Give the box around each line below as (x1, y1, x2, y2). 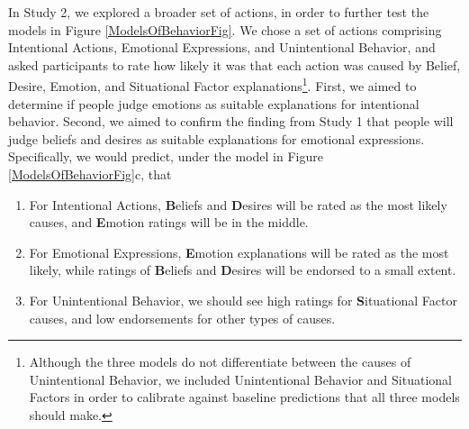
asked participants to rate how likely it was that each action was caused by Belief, (8, 55, 461, 74)
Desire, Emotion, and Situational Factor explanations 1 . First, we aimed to (8, 74, 417, 96)
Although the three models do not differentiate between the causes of (29, 352, 411, 371)
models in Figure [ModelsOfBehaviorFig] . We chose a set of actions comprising (8, 20, 442, 39)
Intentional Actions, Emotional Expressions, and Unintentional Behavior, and (8, 38, 436, 57)
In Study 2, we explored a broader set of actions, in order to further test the (8, 3, 429, 21)
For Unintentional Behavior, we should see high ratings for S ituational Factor (29, 290, 457, 309)
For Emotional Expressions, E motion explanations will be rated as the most (29, 242, 449, 261)
